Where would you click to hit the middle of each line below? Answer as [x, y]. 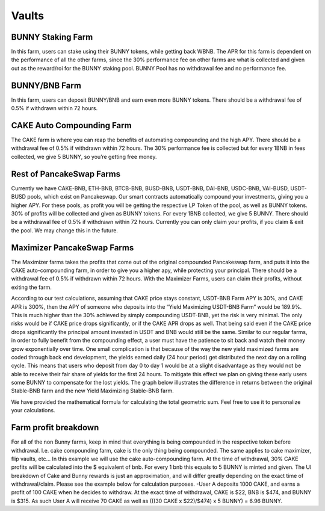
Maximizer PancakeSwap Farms [73, 248]
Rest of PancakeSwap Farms [66, 174]
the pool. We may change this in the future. [65, 230]
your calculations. [33, 410]
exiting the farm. [32, 287]
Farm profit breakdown [55, 428]
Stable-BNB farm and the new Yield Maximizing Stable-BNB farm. [92, 391]
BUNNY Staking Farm [52, 37]
